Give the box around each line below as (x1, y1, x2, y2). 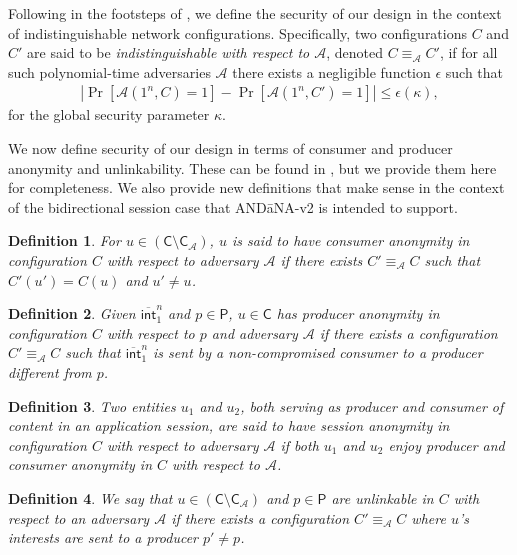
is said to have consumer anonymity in (231, 230, 470, 251)
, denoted (326, 42, 383, 63)
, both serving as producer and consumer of (240, 395, 504, 416)
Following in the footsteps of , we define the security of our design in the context (8, 3, 502, 23)
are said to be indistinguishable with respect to (27, 42, 310, 63)
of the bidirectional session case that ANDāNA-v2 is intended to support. (8, 196, 458, 217)
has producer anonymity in (276, 303, 440, 324)
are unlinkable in (331, 487, 434, 508)
